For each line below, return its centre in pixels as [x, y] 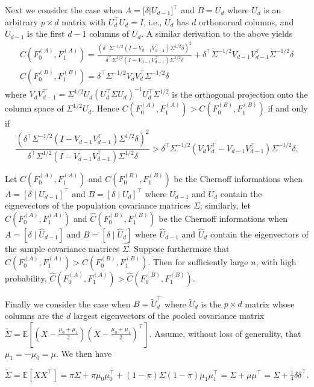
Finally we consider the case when [68, 304]
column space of [34, 108]
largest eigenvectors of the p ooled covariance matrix [169, 315]
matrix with [83, 21]
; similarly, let [225, 205]
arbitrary [21, 21]
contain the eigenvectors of [259, 234]
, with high [276, 261]
